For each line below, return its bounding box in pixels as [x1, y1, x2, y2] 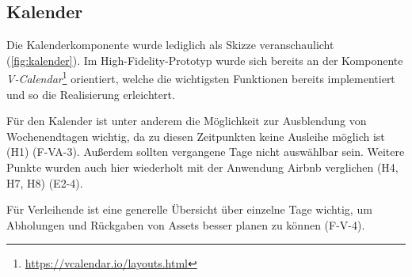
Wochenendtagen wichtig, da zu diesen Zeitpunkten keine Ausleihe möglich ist [6, 127, 385, 144]
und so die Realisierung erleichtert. [6, 85, 175, 102]
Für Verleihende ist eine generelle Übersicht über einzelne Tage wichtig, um [6, 201, 372, 218]
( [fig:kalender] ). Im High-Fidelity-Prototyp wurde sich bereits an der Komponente [6, 51, 403, 68]
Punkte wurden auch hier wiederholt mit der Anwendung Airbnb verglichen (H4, [6, 159, 399, 176]
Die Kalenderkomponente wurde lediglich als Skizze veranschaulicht [6, 36, 334, 53]
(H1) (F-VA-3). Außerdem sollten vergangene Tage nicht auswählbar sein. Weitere [6, 143, 405, 160]
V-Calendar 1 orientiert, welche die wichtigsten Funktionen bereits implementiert [6, 68, 395, 87]
